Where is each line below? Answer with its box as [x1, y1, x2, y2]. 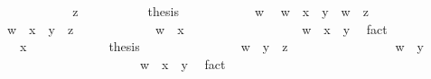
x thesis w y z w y [19, 37, 424, 56]
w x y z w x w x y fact [6, 19, 388, 38]
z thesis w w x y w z [72, 2, 369, 20]
